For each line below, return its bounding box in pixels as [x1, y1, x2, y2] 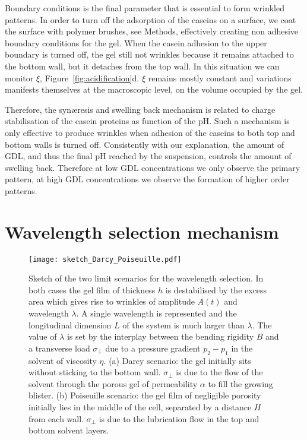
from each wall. [29, 412, 84, 425]
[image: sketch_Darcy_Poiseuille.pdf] [29, 255, 182, 264]
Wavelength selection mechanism [5, 219, 279, 243]
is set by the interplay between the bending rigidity [67, 330, 254, 343]
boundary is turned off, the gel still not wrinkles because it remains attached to [5, 48, 294, 61]
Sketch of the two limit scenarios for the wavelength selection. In [29, 272, 264, 284]
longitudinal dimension [29, 318, 112, 331]
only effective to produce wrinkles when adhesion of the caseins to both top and [5, 126, 295, 138]
